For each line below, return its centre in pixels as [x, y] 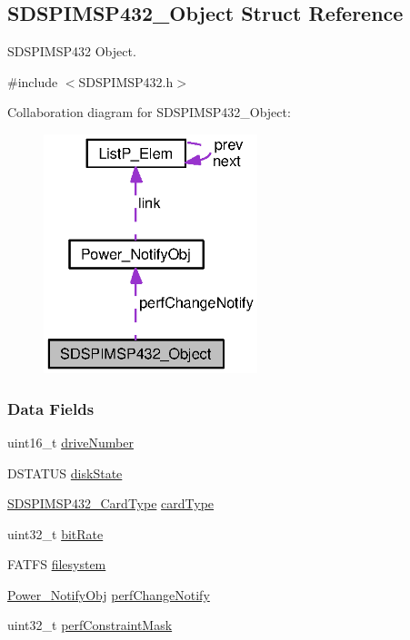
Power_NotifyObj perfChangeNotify [109, 594]
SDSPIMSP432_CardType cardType [111, 503]
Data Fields [51, 408]
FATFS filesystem [57, 564]
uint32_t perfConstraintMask [90, 625]
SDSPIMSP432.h [126, 81]
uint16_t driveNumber [70, 442]
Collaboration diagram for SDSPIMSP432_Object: [149, 112]
